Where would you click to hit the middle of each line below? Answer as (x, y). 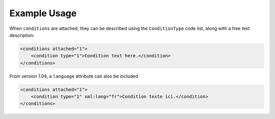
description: (22, 35)
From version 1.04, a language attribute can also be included (74, 76)
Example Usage (43, 13)
